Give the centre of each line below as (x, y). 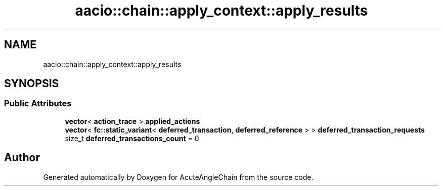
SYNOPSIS (32, 84)
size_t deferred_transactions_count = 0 (132, 138)
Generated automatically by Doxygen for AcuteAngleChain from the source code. (178, 177)
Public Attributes (38, 104)
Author (22, 158)
